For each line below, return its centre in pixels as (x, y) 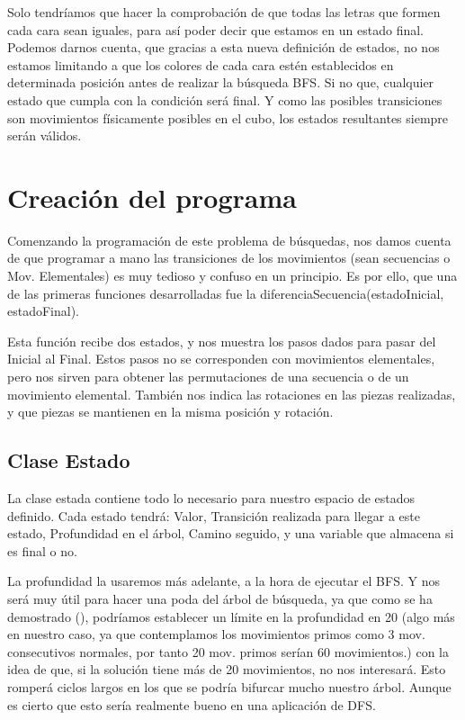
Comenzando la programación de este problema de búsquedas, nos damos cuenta (229, 240)
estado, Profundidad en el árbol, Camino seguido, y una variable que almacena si (231, 533)
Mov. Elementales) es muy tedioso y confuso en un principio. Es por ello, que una (232, 276)
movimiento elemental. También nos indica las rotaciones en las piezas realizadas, (232, 394)
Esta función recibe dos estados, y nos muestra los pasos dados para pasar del (222, 341)
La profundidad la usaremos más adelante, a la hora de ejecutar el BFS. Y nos (224, 581)
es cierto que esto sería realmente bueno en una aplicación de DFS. (192, 704)
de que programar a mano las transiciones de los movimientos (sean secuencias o (229, 258)
